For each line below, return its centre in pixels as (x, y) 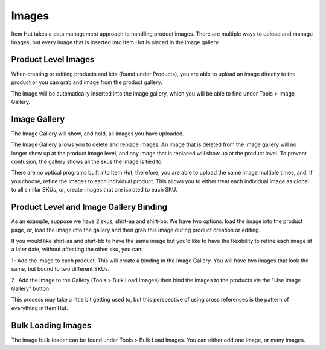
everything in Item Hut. (40, 308)
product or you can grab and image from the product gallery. (87, 82)
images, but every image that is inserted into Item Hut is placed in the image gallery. (116, 42)
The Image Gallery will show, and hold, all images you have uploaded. (97, 134)
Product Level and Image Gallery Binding (89, 207)
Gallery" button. (31, 288)
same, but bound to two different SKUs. (60, 269)
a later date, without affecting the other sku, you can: (77, 249)
